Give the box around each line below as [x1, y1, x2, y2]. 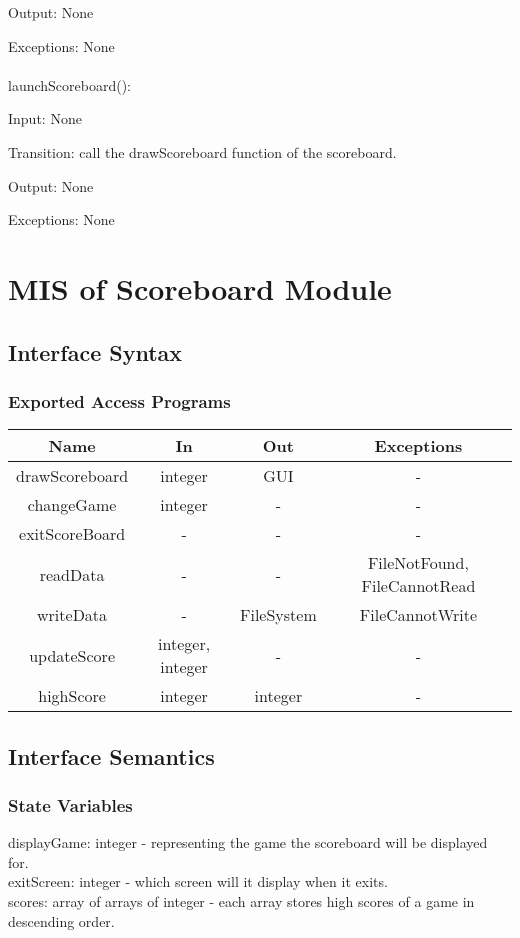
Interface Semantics [8, 740, 215, 771]
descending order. [8, 910, 115, 931]
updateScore [29, 643, 115, 667]
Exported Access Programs [8, 388, 231, 413]
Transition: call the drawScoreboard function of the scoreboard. [8, 141, 397, 162]
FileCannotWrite [359, 603, 477, 627]
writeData [37, 603, 108, 627]
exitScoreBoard [19, 522, 126, 546]
